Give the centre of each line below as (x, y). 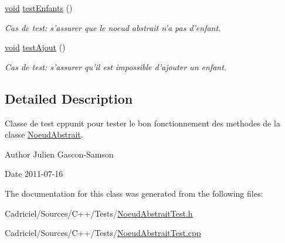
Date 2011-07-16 (34, 174)
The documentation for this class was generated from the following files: (134, 193)
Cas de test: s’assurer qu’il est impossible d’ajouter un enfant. (116, 66)
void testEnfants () (39, 8)
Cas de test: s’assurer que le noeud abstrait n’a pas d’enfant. (113, 27)
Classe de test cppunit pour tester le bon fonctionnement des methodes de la (142, 123)
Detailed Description (69, 98)
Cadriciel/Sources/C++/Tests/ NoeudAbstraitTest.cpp (103, 233)
